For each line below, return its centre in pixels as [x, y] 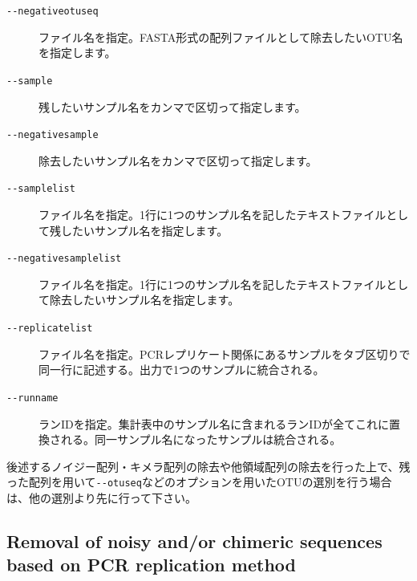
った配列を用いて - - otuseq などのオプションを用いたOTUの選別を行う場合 [199, 482]
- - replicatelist [50, 329]
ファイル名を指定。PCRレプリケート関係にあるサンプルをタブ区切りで [225, 353]
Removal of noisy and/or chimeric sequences [194, 540]
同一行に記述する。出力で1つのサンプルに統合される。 [182, 370]
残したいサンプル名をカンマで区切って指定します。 [172, 106]
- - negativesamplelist [64, 259]
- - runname [32, 398]
